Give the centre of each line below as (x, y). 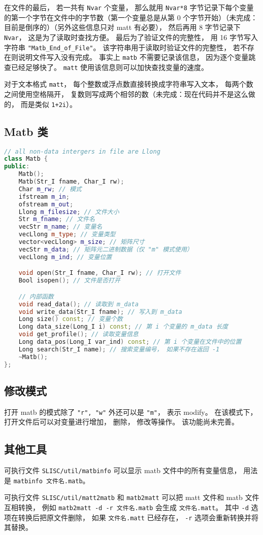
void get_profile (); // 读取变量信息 (78, 334)
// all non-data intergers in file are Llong (82, 151)
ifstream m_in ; (44, 197)
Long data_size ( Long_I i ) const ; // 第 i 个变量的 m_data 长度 (123, 327)
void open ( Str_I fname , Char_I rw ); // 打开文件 (100, 273)
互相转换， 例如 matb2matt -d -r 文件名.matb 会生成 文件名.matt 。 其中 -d (126, 507)
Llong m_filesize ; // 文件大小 (69, 212)
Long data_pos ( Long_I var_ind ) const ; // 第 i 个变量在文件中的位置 (130, 342)
